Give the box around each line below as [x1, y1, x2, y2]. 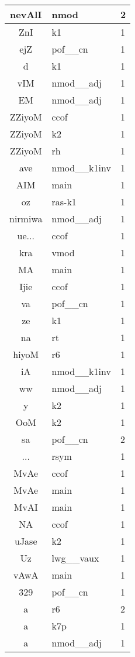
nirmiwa [9, 212, 43, 225]
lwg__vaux [51, 551, 99, 565]
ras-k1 [51, 195, 77, 208]
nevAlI [10, 8, 42, 21]
